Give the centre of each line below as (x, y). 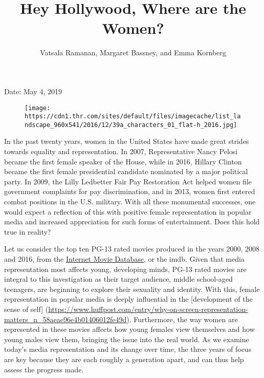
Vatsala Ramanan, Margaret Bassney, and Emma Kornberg (133, 52)
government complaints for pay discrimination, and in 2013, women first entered (130, 191)
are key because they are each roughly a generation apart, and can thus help (124, 359)
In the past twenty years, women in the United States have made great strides (127, 141)
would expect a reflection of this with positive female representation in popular (128, 211)
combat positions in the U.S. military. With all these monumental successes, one (130, 202)
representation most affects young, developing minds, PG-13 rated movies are (125, 269)
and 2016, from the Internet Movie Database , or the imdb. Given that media (124, 259)
